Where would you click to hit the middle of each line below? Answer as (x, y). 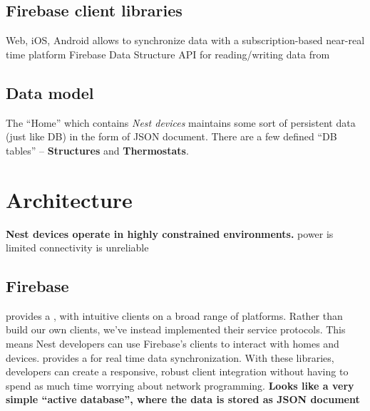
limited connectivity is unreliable (77, 248)
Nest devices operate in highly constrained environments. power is (170, 233)
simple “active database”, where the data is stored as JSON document (183, 399)
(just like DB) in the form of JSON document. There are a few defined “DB (171, 136)
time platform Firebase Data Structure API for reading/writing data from (168, 54)
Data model (50, 92)
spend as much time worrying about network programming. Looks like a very (180, 385)
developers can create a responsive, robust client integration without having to (177, 371)
